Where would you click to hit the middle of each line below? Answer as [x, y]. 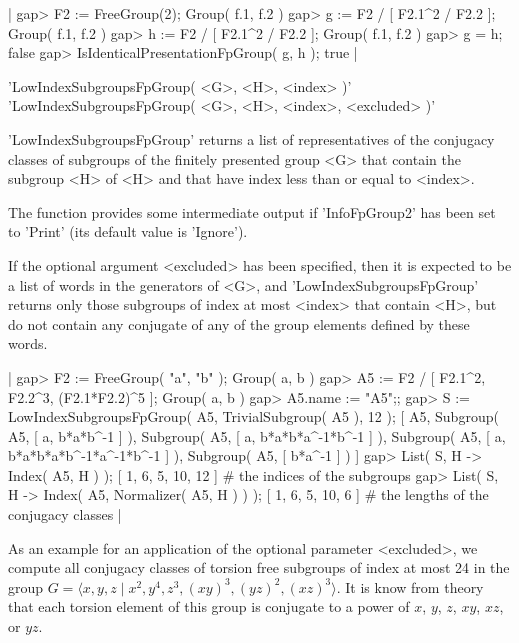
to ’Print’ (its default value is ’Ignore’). [128, 231]
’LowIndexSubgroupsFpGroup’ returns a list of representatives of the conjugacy [251, 138]
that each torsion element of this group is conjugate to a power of [209, 606]
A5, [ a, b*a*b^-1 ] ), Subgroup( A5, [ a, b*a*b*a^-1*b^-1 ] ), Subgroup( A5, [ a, [257, 435]
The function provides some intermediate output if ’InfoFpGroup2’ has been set [252, 211]
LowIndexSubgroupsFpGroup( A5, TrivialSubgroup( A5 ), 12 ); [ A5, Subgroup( [253, 416]
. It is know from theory [410, 586]
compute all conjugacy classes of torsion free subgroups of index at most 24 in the [259, 567]
